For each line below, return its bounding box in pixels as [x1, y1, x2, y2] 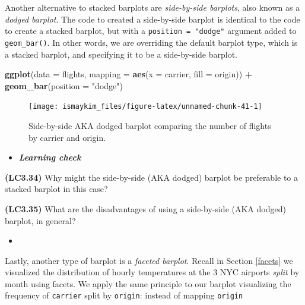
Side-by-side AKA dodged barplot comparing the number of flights [28, 119, 271, 131]
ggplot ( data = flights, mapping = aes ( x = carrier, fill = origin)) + [5, 68, 253, 80]
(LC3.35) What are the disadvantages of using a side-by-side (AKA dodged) [5, 202, 286, 215]
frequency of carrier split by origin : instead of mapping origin [5, 289, 243, 301]
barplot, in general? [5, 214, 76, 227]
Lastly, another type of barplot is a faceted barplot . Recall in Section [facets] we [5, 254, 293, 266]
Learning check [18, 151, 81, 163]
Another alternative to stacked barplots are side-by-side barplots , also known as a [5, 1, 300, 13]
